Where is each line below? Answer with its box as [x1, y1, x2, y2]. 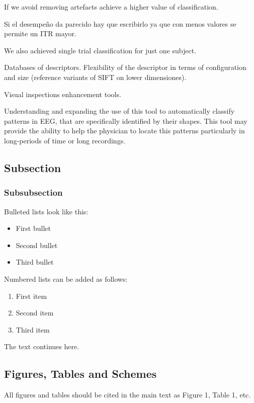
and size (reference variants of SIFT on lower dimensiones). [4, 71, 187, 82]
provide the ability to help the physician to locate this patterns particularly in [4, 125, 245, 136]
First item [16, 290, 47, 301]
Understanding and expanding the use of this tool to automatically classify [4, 106, 235, 116]
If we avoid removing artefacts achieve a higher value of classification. [4, 2, 218, 12]
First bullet [16, 223, 51, 233]
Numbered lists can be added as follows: [4, 273, 128, 284]
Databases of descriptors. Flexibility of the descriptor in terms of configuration [4, 62, 246, 72]
